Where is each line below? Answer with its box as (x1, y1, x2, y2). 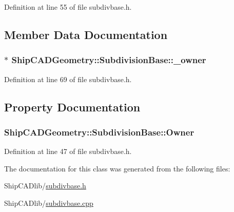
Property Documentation (4, 99, 141, 114)
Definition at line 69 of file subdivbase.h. (4, 73, 132, 84)
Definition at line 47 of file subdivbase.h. (4, 146, 132, 157)
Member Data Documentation (4, 26, 168, 42)
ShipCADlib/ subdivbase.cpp (4, 197, 93, 208)
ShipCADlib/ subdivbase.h (4, 180, 86, 191)
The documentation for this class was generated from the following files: (4, 163, 230, 174)
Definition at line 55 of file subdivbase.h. (4, 2, 132, 12)
